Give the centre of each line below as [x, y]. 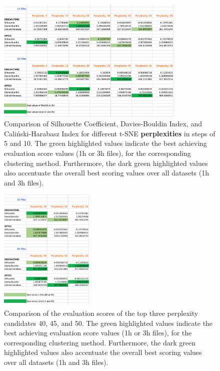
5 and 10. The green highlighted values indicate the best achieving [105, 143]
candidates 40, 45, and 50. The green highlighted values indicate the [108, 323]
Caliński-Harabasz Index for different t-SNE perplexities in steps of [110, 133]
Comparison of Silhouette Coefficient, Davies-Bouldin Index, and [103, 124]
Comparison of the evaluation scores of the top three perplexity [101, 313]
